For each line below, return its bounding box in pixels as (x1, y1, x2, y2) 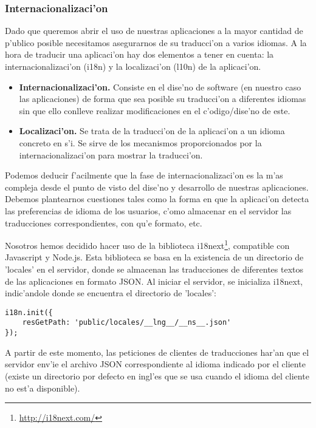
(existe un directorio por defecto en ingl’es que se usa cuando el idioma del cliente (5, 369, 309, 382)
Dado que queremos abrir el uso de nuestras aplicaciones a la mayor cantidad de (5, 24, 303, 37)
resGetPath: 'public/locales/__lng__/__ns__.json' (22, 318, 232, 327)
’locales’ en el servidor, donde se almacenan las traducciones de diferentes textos (5, 262, 304, 275)
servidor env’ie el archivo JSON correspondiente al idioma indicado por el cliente (5, 358, 306, 370)
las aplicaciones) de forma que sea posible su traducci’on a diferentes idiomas (19, 92, 306, 105)
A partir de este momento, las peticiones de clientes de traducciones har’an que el (5, 345, 309, 358)
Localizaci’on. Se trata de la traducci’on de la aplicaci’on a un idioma (19, 124, 285, 137)
